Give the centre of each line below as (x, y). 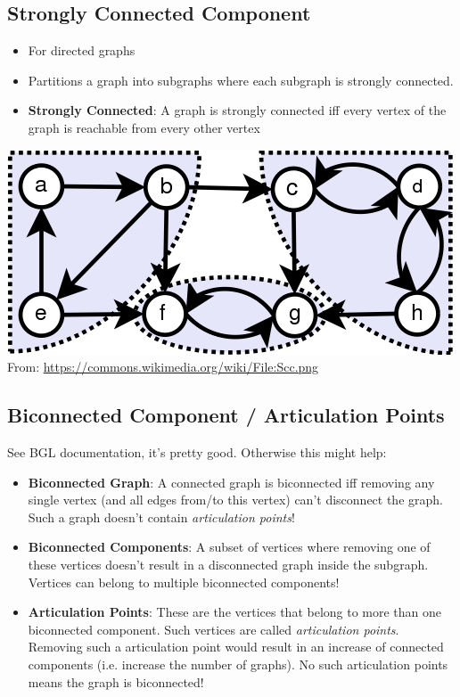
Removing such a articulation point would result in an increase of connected (236, 647)
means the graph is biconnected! (116, 681)
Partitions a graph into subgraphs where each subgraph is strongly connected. (241, 80)
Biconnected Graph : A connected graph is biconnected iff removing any (231, 482)
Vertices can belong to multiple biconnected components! (184, 582)
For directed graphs (82, 50)
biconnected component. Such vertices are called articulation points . (214, 629)
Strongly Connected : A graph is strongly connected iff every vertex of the (237, 110)
